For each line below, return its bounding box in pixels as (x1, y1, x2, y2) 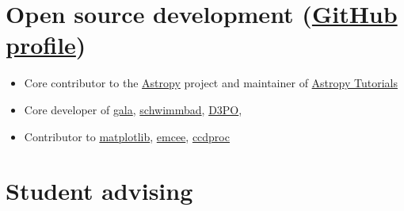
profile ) (6, 29, 86, 61)
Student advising (6, 175, 193, 207)
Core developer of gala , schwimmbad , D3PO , (24, 101, 242, 117)
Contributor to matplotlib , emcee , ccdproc (24, 128, 230, 144)
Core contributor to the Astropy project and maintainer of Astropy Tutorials (24, 75, 398, 91)
